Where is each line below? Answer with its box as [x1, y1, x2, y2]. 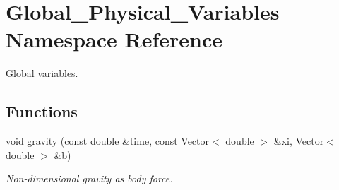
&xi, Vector [273, 133, 324, 148]
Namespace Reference [6, 25, 222, 54]
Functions [6, 100, 78, 122]
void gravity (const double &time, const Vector [6, 133, 210, 148]
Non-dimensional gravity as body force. [6, 171, 173, 186]
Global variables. [6, 66, 78, 81]
